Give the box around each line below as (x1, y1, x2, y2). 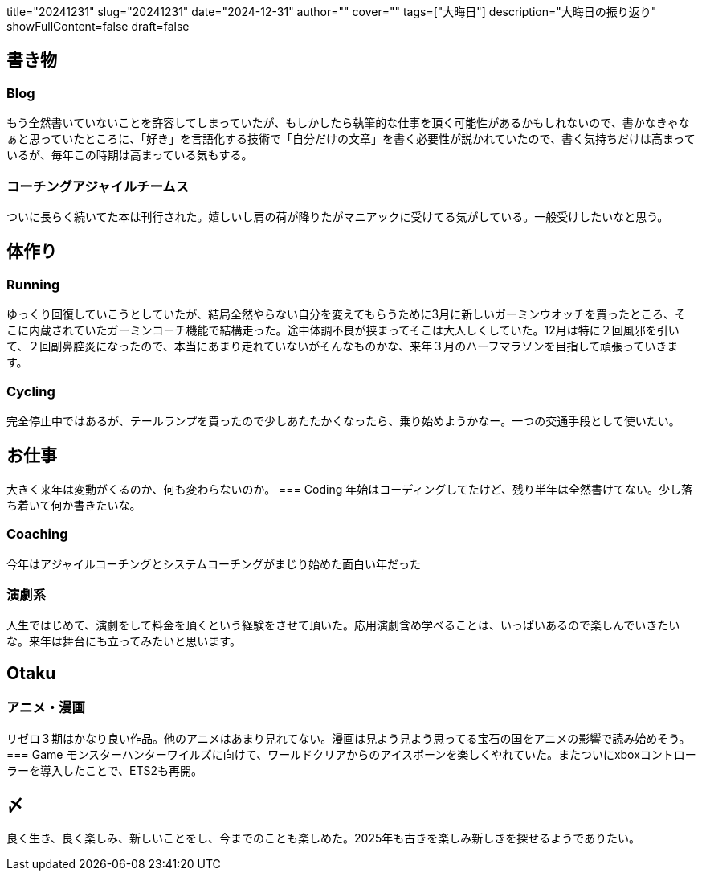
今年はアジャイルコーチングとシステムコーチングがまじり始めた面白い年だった (6, 556, 422, 571)
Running (6, 276, 60, 293)
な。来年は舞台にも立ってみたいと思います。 (6, 634, 241, 649)
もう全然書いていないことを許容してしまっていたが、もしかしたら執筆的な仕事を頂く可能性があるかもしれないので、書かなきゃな (6, 116, 690, 130)
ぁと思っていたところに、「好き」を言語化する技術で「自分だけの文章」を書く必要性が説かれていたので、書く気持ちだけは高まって (6, 132, 696, 146)
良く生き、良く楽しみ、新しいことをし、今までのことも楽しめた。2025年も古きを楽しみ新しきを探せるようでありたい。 (6, 831, 641, 846)
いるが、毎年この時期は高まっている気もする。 (6, 148, 253, 162)
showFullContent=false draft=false (6, 19, 190, 33)
